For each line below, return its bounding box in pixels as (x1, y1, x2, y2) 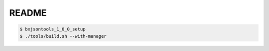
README (9, 7, 47, 18)
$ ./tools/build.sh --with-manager (19, 33, 107, 39)
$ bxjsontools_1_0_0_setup (19, 26, 86, 32)
